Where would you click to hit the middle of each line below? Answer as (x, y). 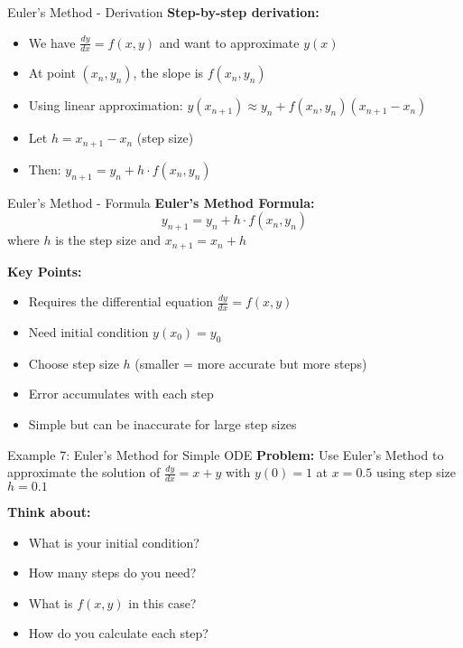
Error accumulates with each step (121, 394)
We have (52, 42)
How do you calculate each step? (118, 633)
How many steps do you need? (112, 573)
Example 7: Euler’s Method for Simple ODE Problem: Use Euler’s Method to (226, 454)
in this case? (162, 602)
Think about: (49, 511)
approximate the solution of (84, 472)
